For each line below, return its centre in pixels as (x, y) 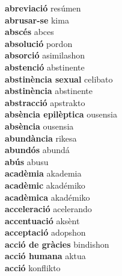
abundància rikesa (41, 138)
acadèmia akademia (43, 173)
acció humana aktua (45, 256)
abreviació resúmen (43, 8)
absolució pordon (39, 43)
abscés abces (29, 32)
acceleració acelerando (48, 209)
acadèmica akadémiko (47, 197)
